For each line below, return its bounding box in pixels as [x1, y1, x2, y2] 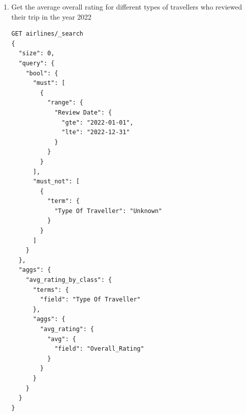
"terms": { [33, 286, 69, 293]
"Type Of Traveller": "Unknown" [54, 207, 162, 215]
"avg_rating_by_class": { [26, 276, 112, 284]
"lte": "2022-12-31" [62, 129, 130, 136]
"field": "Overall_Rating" [54, 345, 144, 353]
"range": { [47, 99, 83, 107]
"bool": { [26, 69, 58, 77]
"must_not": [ [33, 178, 80, 185]
